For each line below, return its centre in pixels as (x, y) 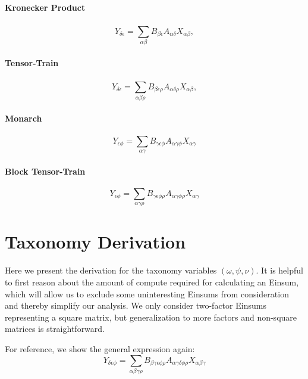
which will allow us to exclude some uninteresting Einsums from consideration (147, 293)
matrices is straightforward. (55, 329)
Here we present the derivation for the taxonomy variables (111, 270)
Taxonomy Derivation (95, 242)
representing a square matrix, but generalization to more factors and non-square (151, 317)
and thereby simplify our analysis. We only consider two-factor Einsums (136, 305)
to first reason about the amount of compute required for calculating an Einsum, (152, 282)
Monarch (23, 118)
